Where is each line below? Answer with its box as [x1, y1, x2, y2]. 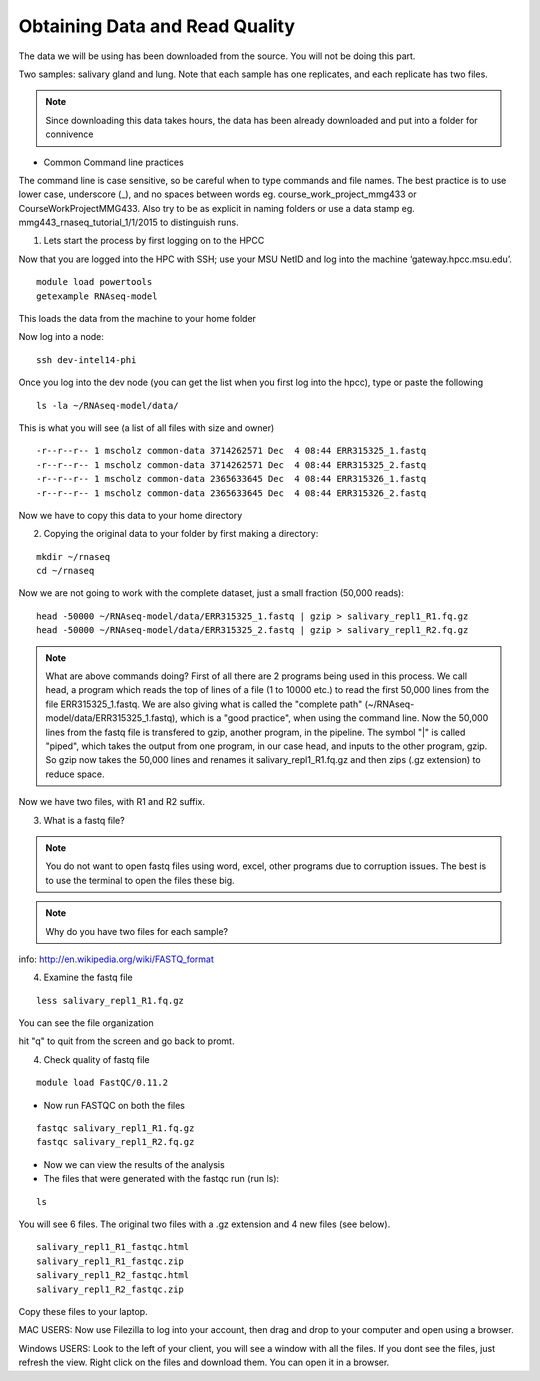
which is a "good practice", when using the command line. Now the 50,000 [180, 712, 489, 724]
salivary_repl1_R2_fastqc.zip [36, 1283, 185, 1295]
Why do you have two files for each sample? [45, 925, 229, 937]
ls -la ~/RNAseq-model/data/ [36, 400, 179, 411]
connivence [45, 128, 94, 140]
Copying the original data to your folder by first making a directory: [43, 528, 319, 540]
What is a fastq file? [43, 814, 125, 826]
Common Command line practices [43, 156, 184, 168]
